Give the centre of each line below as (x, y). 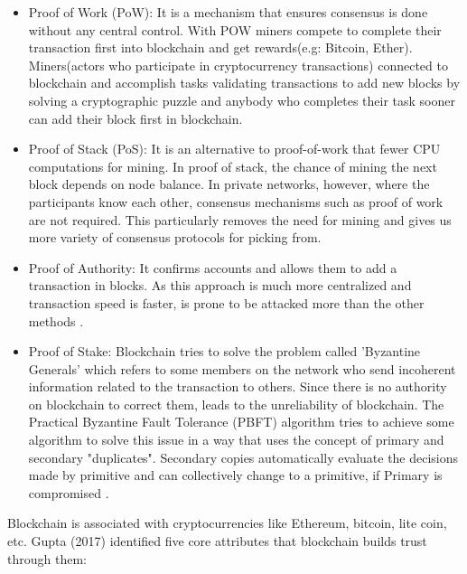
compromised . (69, 492)
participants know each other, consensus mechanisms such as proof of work (236, 201)
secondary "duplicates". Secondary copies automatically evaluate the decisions (243, 457)
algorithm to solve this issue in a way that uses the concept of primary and (236, 440)
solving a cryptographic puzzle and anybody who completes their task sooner (242, 100)
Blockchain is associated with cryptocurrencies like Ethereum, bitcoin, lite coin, (227, 523)
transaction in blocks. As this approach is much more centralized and (220, 285)
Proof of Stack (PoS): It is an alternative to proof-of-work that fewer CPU (234, 149)
